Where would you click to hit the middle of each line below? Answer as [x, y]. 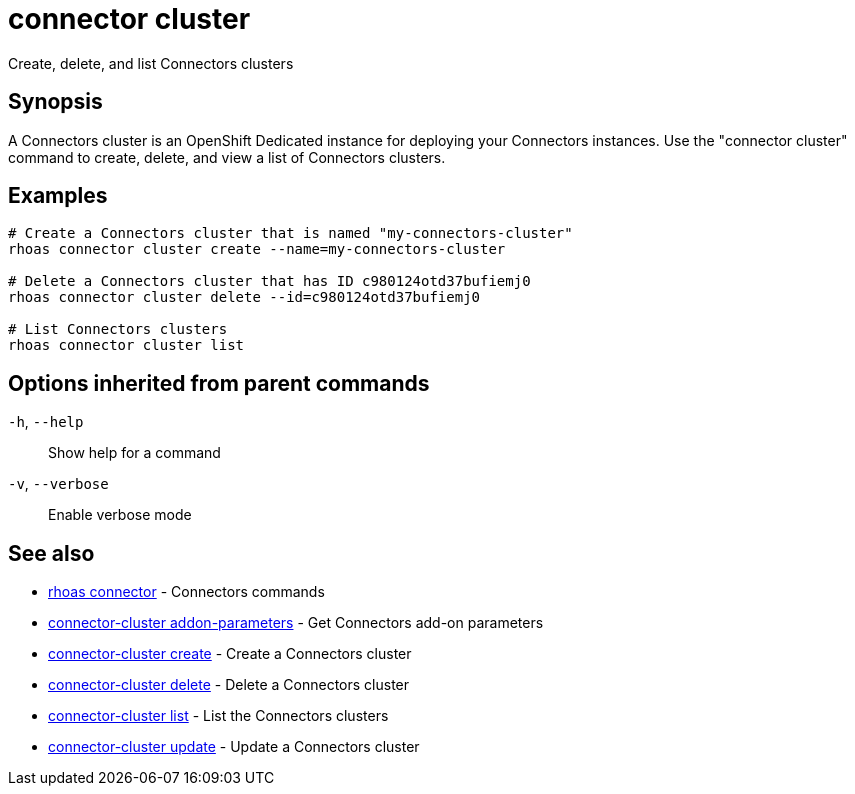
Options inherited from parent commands [219, 383]
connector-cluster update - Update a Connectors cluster [234, 747]
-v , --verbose [58, 484]
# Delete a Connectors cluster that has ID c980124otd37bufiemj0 [269, 281]
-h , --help [46, 422]
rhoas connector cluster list [126, 345]
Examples [58, 196]
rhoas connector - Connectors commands [186, 592]
